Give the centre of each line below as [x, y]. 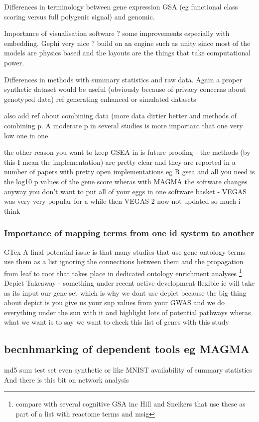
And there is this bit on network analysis [66, 379]
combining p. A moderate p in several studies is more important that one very [124, 125]
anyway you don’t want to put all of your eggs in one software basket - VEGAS [126, 191]
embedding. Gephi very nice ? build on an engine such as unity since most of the [127, 43]
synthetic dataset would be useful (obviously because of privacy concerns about [125, 89]
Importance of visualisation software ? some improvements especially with [117, 33]
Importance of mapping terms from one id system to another [129, 233]
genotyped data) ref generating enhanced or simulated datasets [100, 99]
